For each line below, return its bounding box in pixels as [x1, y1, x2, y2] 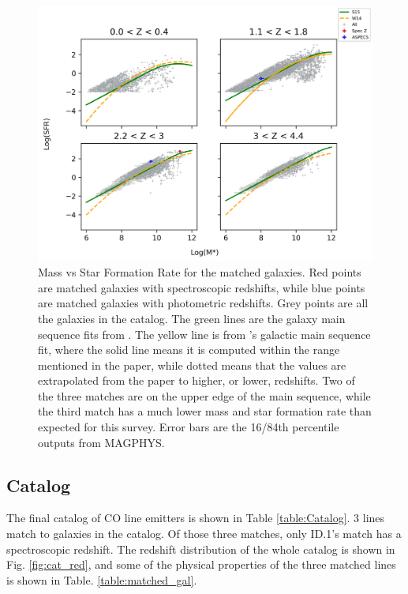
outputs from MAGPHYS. [38, 434, 165, 450]
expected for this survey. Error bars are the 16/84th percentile [38, 419, 339, 435]
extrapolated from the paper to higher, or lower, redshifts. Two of [38, 372, 355, 389]
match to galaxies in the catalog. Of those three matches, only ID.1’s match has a [6, 525, 402, 542]
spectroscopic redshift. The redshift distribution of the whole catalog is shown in [6, 540, 395, 557]
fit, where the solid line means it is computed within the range [38, 341, 340, 358]
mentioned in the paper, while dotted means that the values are [38, 356, 346, 373]
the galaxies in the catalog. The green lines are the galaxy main [38, 310, 346, 326]
